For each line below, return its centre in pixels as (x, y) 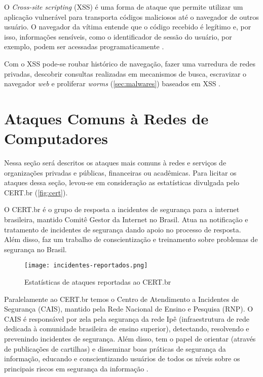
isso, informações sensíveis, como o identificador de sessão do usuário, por (118, 36)
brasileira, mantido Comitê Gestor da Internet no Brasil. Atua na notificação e (126, 219)
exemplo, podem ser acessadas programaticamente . (84, 46)
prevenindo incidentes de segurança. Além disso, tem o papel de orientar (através (130, 339)
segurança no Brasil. (35, 249)
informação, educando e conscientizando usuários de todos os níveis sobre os (122, 358)
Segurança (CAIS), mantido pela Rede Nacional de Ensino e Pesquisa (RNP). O (129, 309)
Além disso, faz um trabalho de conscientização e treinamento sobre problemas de (131, 239)
